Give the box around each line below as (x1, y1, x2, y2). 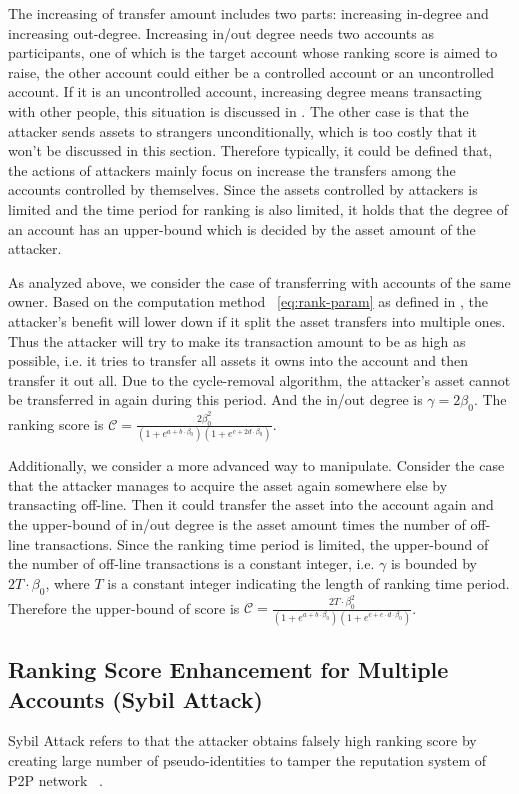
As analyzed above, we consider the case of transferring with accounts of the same (8, 271, 511, 292)
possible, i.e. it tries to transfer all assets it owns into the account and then (8, 350, 468, 371)
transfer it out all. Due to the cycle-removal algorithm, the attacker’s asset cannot (8, 369, 511, 390)
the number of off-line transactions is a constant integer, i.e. (8, 553, 375, 574)
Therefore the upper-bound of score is (8, 597, 240, 618)
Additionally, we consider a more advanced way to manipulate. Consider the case (8, 455, 505, 476)
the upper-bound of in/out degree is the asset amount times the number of (8, 514, 466, 534)
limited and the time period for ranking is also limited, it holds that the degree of (8, 198, 509, 219)
